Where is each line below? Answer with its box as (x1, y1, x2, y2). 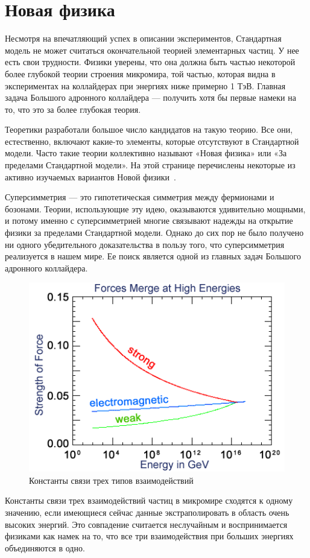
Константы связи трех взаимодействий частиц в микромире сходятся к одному (5, 494, 293, 507)
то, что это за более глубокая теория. (5, 103, 141, 115)
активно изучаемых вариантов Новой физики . (5, 170, 176, 183)
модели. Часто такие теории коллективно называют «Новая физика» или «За (5, 147, 287, 159)
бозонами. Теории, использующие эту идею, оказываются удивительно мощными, (5, 202, 306, 215)
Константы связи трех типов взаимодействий (29, 474, 194, 486)
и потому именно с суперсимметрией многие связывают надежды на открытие (5, 214, 293, 227)
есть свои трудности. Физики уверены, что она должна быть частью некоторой (5, 55, 296, 68)
